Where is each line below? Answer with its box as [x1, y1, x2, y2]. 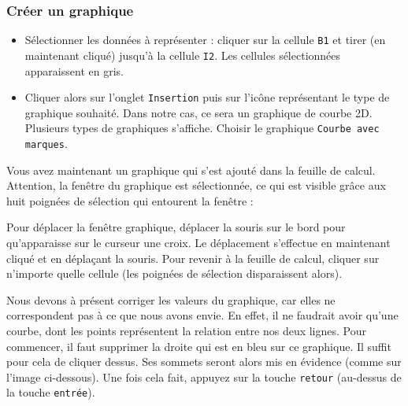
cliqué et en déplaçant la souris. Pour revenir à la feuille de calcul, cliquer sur [6, 249, 380, 266]
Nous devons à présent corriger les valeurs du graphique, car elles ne [6, 291, 336, 308]
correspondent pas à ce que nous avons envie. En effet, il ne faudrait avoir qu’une [6, 307, 399, 323]
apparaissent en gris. [24, 62, 124, 79]
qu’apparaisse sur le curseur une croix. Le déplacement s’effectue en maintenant [6, 234, 391, 251]
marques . [24, 135, 68, 152]
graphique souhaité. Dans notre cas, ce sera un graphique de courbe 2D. [24, 104, 373, 120]
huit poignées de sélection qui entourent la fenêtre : [6, 192, 254, 209]
